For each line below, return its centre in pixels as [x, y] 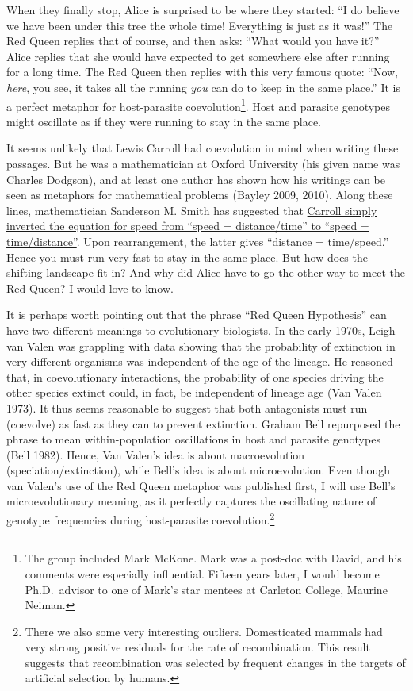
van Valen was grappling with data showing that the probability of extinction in [201, 345]
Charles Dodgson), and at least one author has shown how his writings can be [196, 179]
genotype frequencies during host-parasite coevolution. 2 [141, 518]
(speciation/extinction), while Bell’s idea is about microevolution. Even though [199, 470]
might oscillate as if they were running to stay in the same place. [164, 121]
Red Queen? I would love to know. [90, 288]
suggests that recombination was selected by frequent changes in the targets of [215, 662]
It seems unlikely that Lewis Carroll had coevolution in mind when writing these [203, 148]
